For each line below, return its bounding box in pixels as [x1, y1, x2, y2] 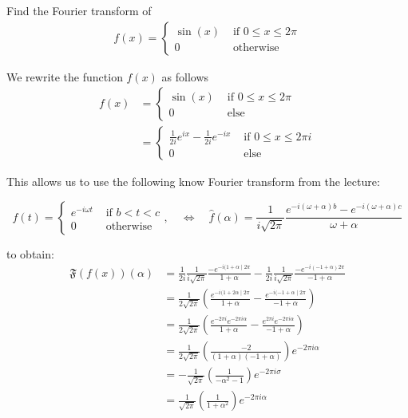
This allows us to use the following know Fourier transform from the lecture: [6, 173, 380, 190]
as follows [161, 68, 209, 85]
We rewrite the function [6, 68, 123, 85]
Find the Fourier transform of [6, 2, 152, 18]
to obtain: [6, 245, 54, 262]
